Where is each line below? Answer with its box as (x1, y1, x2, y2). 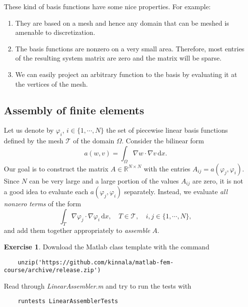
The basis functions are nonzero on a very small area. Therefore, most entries (15, 43, 245, 53)
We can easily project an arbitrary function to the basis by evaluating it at (15, 69, 237, 79)
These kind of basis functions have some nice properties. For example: (4, 1, 211, 11)
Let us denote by (4, 125, 54, 135)
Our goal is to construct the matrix (4, 163, 109, 173)
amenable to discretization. (15, 27, 95, 37)
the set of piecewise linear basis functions (106, 125, 228, 135)
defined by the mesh (4, 136, 63, 146)
